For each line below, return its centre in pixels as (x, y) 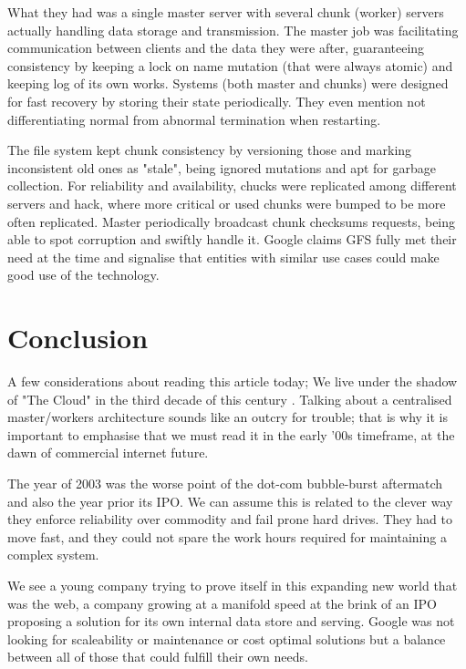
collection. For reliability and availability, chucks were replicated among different (232, 185)
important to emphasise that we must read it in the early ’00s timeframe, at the (231, 434)
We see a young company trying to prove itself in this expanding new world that (233, 585)
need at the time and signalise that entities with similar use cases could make (223, 257)
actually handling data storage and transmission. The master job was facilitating (233, 30)
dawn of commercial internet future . (108, 453)
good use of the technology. (83, 275)
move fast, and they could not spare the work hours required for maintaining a (227, 536)
